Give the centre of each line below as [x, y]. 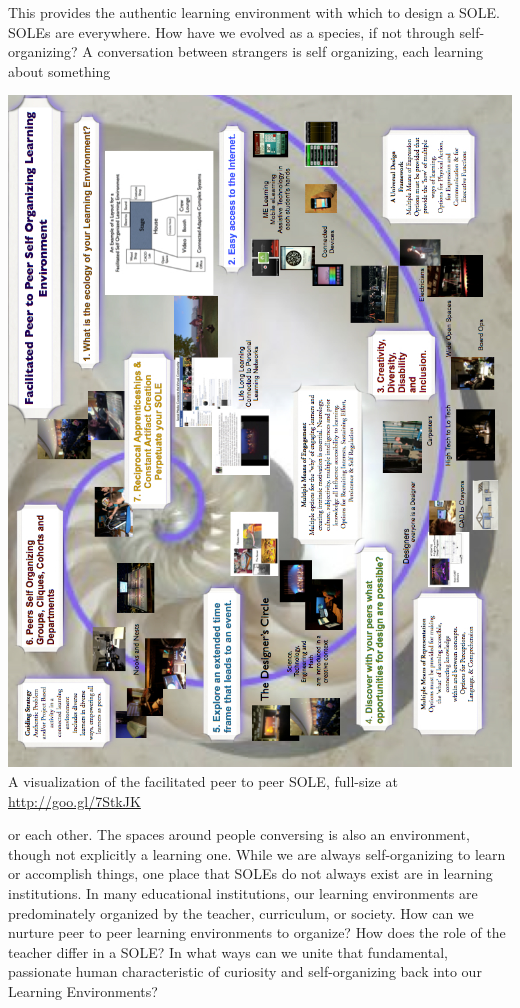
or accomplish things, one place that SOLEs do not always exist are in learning [250, 873]
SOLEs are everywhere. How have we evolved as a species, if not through [231, 31]
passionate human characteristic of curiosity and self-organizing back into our [245, 971]
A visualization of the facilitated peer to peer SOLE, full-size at [203, 780]
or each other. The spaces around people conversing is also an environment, [239, 834]
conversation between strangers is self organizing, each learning [290, 51]
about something [59, 70]
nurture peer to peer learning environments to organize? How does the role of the [257, 932]
